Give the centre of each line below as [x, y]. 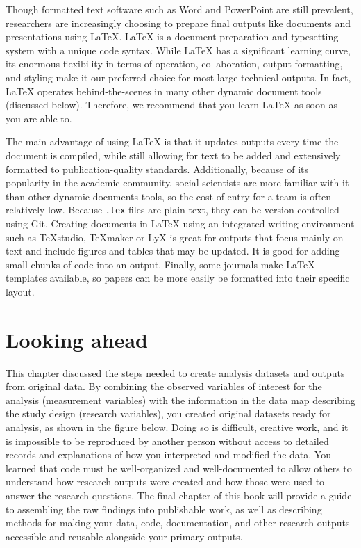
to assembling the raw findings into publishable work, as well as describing [164, 509]
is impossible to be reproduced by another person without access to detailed [167, 441]
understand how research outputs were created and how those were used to [165, 482]
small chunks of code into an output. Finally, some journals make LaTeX [160, 264]
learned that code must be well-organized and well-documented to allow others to [179, 468]
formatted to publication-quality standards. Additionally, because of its [157, 169]
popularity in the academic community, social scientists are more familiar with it [177, 183]
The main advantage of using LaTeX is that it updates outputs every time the [172, 142]
